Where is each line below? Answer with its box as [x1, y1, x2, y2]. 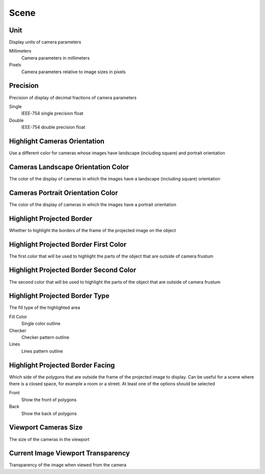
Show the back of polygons [21, 411, 77, 416]
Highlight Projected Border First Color [9, 240, 127, 248]
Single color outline [21, 321, 61, 326]
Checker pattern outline [21, 334, 70, 340]
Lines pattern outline [21, 348, 63, 354]
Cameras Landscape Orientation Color [9, 163, 130, 171]
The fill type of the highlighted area [9, 305, 80, 311]
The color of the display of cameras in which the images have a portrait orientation [9, 202, 177, 207]
